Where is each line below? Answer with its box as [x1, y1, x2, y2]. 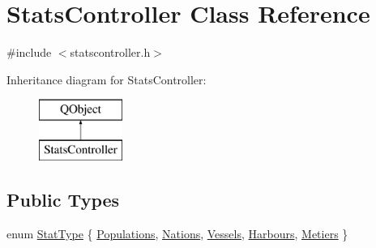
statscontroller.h [70, 44, 151, 61]
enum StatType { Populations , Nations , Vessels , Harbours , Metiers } [6, 224, 348, 242]
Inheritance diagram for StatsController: [6, 71, 207, 88]
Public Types [6, 186, 120, 212]
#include [6, 44, 52, 61]
